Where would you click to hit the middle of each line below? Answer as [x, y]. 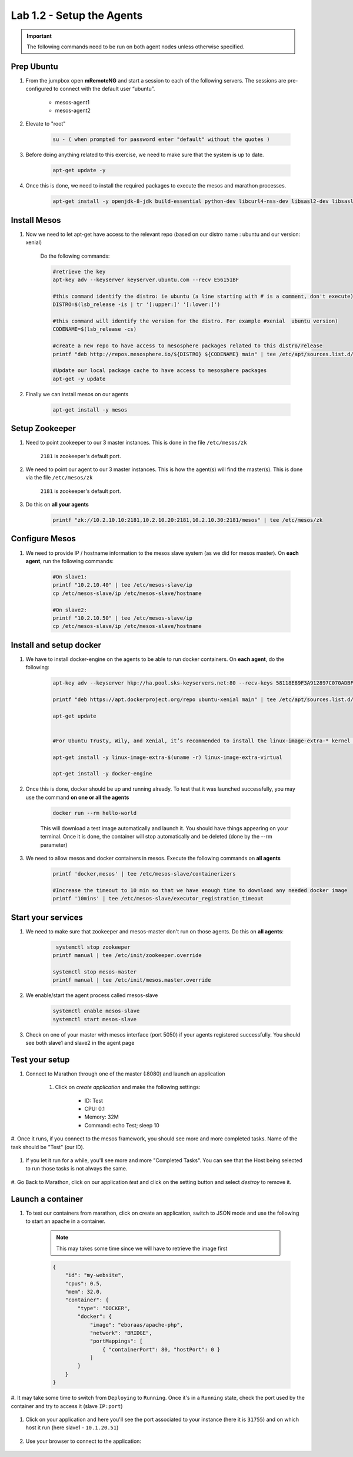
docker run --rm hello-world [95, 813]
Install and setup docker [56, 645]
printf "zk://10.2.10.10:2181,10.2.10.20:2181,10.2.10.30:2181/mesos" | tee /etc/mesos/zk [188, 520]
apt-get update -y [79, 170]
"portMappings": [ [116, 1341]
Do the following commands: [75, 256]
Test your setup [40, 1059]
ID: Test [94, 1100]
